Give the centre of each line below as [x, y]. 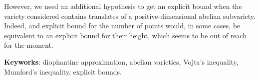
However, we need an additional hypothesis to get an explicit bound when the [123, 6]
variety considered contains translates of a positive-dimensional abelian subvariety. [130, 16]
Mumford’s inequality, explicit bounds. [63, 71]
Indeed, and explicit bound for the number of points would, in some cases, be [122, 26]
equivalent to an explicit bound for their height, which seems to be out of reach [125, 35]
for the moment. [29, 45]
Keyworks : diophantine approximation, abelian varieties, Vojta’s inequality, [121, 61]
